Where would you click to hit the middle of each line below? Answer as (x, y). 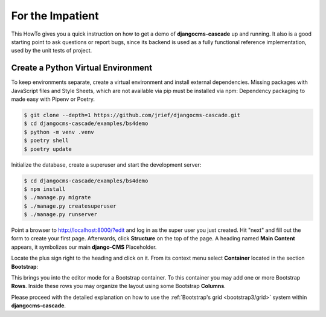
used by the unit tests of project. (52, 51)
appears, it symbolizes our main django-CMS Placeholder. (84, 247)
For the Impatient (55, 16)
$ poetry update (48, 149)
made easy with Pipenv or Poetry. (53, 99)
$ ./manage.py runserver (61, 215)
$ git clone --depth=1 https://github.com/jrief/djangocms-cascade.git (132, 115)
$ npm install (45, 189)
